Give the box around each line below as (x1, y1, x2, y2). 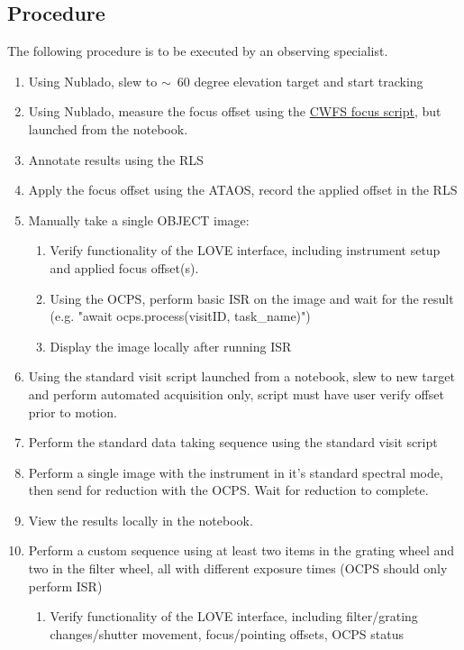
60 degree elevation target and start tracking (177, 71, 423, 90)
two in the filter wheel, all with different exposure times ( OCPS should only (28, 559, 448, 578)
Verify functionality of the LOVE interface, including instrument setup (50, 241, 441, 260)
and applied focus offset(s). (50, 258, 199, 277)
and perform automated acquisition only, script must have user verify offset (28, 384, 444, 403)
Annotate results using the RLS (28, 150, 204, 169)
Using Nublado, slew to (28, 71, 158, 90)
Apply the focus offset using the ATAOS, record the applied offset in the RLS (28, 180, 458, 199)
